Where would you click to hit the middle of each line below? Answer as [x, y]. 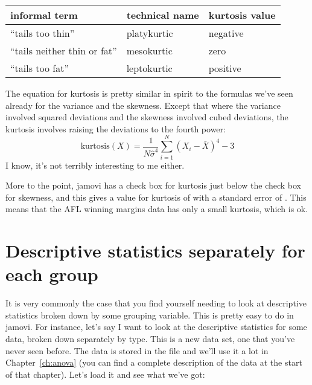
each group [52, 274]
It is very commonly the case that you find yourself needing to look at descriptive [156, 303]
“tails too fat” [40, 68]
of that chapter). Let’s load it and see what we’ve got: [105, 374]
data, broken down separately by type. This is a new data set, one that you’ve [150, 338]
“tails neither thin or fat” [64, 50]
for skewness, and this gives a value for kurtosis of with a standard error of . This [156, 197]
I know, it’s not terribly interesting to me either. [95, 165]
